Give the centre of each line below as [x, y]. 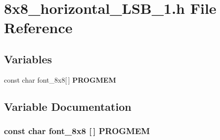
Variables [28, 59]
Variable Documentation [68, 106]
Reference [38, 27]
